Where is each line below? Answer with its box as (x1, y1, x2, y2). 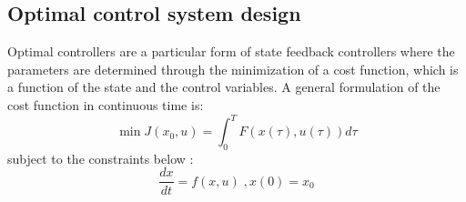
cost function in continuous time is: (7, 95, 204, 114)
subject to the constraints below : (7, 148, 194, 167)
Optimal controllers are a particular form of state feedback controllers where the (7, 42, 455, 61)
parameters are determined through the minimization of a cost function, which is (7, 59, 459, 78)
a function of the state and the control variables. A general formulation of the (7, 77, 441, 96)
